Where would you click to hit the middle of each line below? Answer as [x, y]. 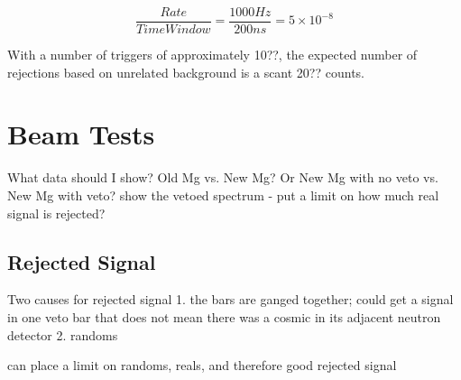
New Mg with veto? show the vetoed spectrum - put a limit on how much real [223, 195]
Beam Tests [81, 134]
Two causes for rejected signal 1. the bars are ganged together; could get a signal [230, 299]
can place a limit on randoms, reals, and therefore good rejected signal [202, 365]
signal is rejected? [56, 213]
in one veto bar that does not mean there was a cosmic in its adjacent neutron [224, 316]
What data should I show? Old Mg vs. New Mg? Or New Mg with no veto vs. [223, 177]
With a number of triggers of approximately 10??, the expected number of [212, 55]
